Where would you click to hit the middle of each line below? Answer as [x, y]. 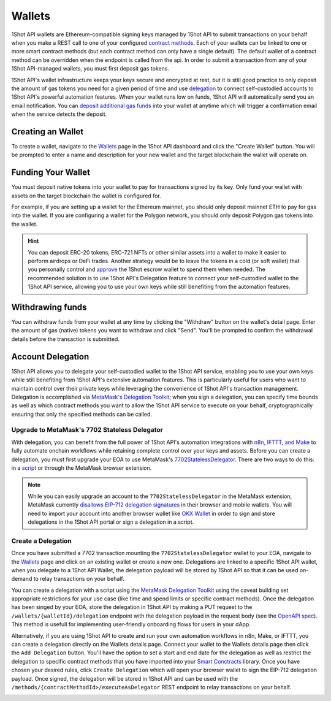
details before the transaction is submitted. [65, 339]
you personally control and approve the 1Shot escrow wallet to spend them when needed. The [147, 269]
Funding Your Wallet [51, 173]
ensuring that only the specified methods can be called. [82, 414]
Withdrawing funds [49, 307]
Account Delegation [50, 357]
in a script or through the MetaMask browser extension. [82, 468]
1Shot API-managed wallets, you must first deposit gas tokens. [90, 69]
